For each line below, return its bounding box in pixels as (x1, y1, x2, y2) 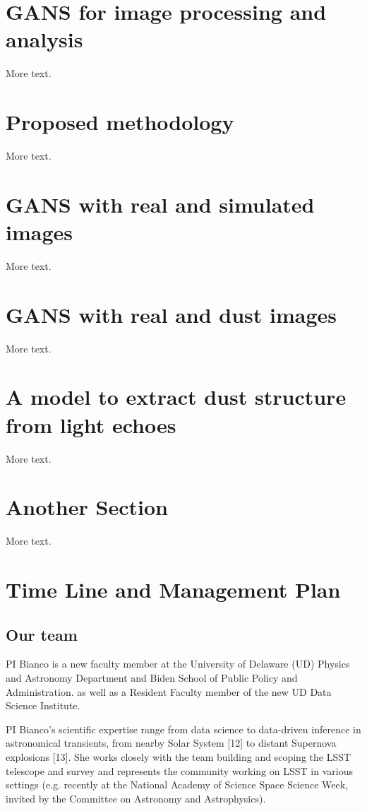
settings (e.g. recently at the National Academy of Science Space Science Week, (6, 777, 349, 792)
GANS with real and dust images (6, 300, 337, 328)
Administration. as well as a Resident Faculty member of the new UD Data (6, 684, 332, 699)
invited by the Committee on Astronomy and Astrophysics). (6, 791, 266, 805)
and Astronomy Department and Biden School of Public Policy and (6, 670, 298, 685)
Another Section (6, 492, 168, 521)
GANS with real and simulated (6, 189, 315, 218)
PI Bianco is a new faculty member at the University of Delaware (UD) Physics (6, 656, 350, 671)
